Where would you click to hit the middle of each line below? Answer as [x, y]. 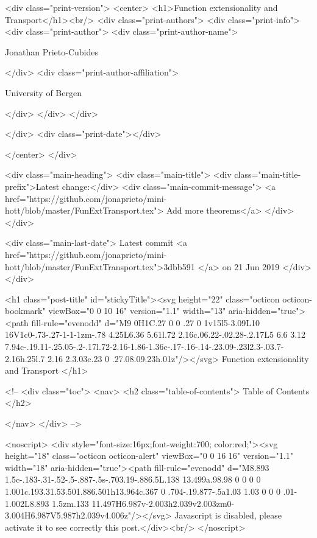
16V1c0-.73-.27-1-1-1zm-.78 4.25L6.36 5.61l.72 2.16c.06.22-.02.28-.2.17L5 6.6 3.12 [155, 334]
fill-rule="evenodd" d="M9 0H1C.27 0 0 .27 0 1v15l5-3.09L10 [146, 322]
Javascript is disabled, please [228, 515]
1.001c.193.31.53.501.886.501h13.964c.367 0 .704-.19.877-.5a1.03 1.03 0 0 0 [143, 491]
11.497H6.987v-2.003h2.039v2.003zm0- [163, 503]
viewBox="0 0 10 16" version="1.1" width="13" [137, 311]
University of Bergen [43, 92]
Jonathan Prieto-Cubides [52, 51]
